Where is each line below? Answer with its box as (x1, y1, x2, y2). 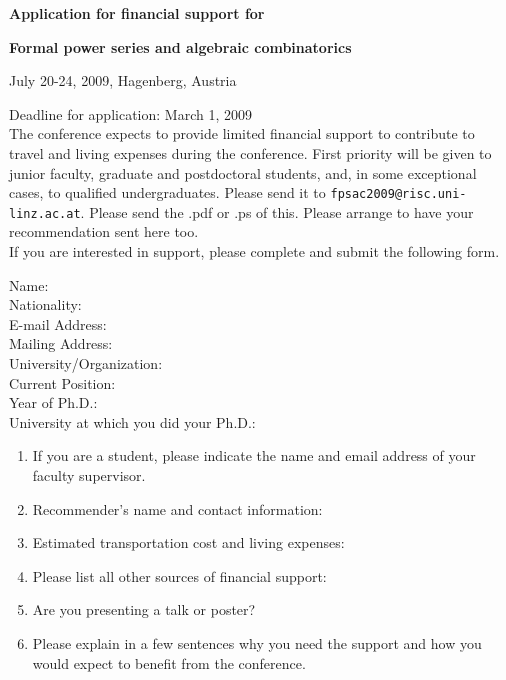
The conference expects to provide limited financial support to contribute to (9, 123, 475, 144)
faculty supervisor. (32, 465, 146, 485)
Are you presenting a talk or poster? (32, 599, 256, 620)
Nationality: (9, 294, 82, 315)
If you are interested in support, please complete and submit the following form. (9, 241, 500, 262)
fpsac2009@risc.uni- (330, 187, 467, 202)
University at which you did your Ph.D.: (9, 411, 256, 432)
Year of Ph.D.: (9, 392, 98, 413)
